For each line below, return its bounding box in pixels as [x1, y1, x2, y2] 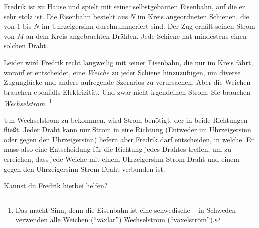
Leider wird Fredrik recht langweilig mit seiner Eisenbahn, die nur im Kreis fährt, [4, 57, 253, 67]
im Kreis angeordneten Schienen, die [137, 11, 249, 21]
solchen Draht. [4, 40, 48, 51]
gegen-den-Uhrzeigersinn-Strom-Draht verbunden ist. [4, 163, 165, 174]
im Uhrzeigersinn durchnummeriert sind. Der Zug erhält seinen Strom [41, 21, 255, 31]
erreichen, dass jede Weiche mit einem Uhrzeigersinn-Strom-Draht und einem [4, 153, 239, 164]
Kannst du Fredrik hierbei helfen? [4, 180, 108, 191]
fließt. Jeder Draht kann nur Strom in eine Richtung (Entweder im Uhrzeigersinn [4, 124, 251, 135]
